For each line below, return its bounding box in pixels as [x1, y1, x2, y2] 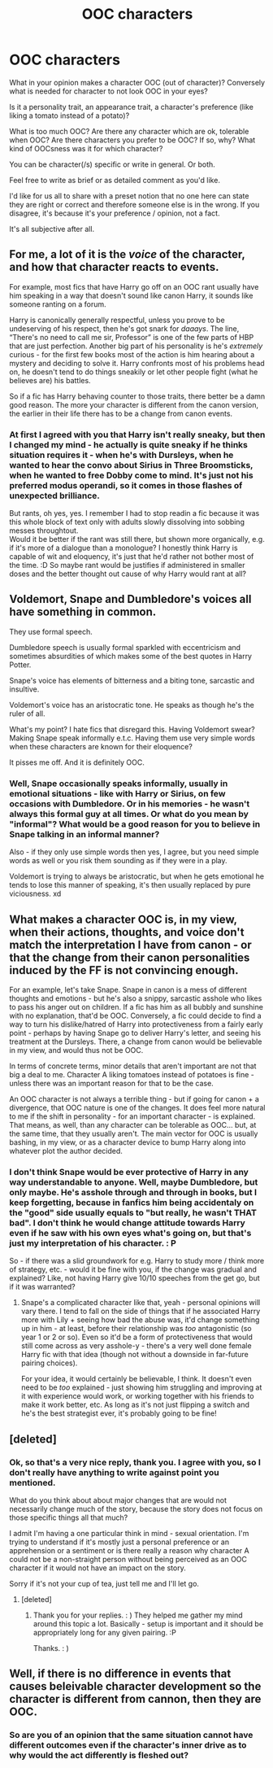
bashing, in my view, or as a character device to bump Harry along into [9, 1137, 246, 1147]
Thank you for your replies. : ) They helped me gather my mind [32, 1610, 243, 1620]
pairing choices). [20, 1358, 78, 1368]
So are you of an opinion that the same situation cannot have [9, 1730, 253, 1741]
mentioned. [9, 1477, 56, 1488]
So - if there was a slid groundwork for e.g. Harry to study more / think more [9, 1256, 265, 1266]
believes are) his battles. [9, 375, 92, 385]
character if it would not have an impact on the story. [9, 1563, 186, 1573]
